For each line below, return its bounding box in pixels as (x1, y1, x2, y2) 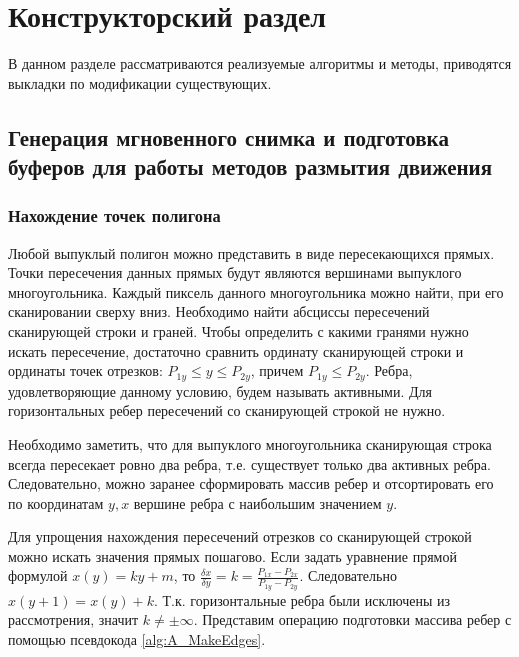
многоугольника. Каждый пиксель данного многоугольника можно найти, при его (8, 281, 504, 302)
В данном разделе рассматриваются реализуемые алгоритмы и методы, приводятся (8, 53, 512, 74)
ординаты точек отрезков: (8, 360, 163, 381)
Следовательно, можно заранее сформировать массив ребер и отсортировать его (8, 473, 494, 494)
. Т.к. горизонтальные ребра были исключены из (153, 589, 451, 610)
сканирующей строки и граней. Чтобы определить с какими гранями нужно (8, 321, 469, 342)
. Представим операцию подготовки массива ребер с (193, 609, 512, 630)
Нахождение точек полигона (8, 203, 221, 228)
